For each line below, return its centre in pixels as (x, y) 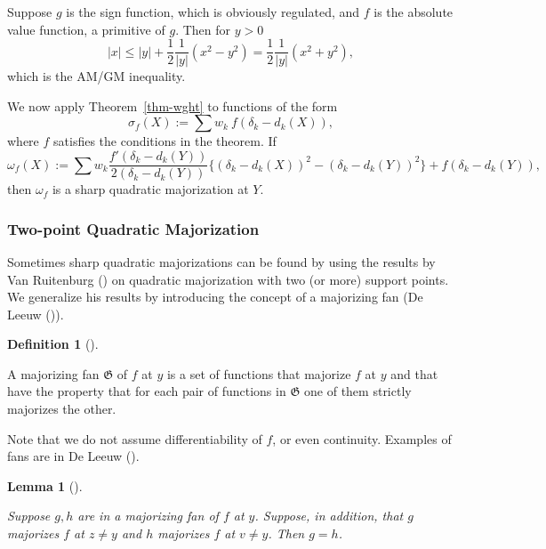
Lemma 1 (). (45, 485)
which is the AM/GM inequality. (96, 76)
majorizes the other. (62, 409)
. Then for (203, 29)
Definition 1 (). (53, 344)
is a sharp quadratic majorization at (150, 189)
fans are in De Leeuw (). (73, 456)
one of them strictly (358, 391)
